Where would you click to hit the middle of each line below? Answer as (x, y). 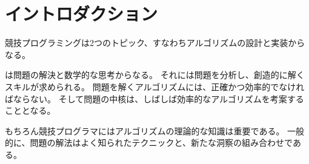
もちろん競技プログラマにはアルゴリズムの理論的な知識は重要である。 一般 (155, 130)
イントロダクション (81, 14)
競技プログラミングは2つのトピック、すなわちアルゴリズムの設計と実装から (155, 43)
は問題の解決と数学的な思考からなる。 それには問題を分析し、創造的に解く (155, 75)
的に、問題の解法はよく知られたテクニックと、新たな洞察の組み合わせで (149, 143)
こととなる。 (30, 110)
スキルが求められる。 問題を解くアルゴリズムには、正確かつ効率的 (138, 86)
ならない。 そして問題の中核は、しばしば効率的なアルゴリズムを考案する (158, 98)
